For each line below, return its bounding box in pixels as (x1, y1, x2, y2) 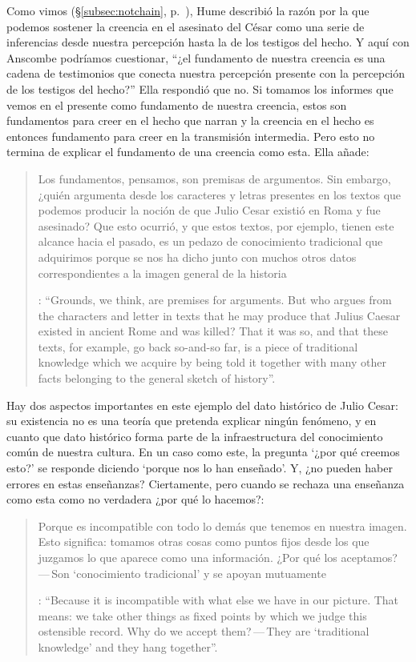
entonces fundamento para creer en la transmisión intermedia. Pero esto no (6, 127, 375, 144)
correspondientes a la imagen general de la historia (38, 264, 287, 281)
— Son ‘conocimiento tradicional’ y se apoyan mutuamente (38, 564, 326, 581)
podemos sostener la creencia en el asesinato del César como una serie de (6, 18, 365, 34)
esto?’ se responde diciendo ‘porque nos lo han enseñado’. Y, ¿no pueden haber (6, 459, 393, 476)
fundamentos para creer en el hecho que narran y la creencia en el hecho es (6, 112, 374, 129)
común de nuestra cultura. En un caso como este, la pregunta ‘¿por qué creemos (6, 443, 400, 460)
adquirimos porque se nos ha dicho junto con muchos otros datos (38, 248, 357, 265)
